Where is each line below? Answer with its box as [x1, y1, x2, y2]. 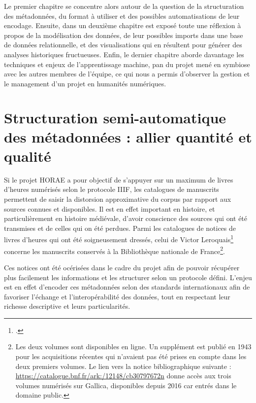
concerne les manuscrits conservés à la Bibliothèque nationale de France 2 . [4, 244, 225, 256]
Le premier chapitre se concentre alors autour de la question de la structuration [4, 1, 244, 11]
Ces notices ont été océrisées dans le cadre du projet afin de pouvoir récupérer [4, 262, 240, 272]
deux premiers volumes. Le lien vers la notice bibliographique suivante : [15, 361, 231, 371]
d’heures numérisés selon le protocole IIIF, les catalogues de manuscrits [4, 184, 219, 194]
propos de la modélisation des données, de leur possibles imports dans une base [4, 30, 243, 40]
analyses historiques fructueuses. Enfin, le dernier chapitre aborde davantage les [4, 49, 244, 59]
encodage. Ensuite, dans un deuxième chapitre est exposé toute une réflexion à [4, 20, 241, 31]
